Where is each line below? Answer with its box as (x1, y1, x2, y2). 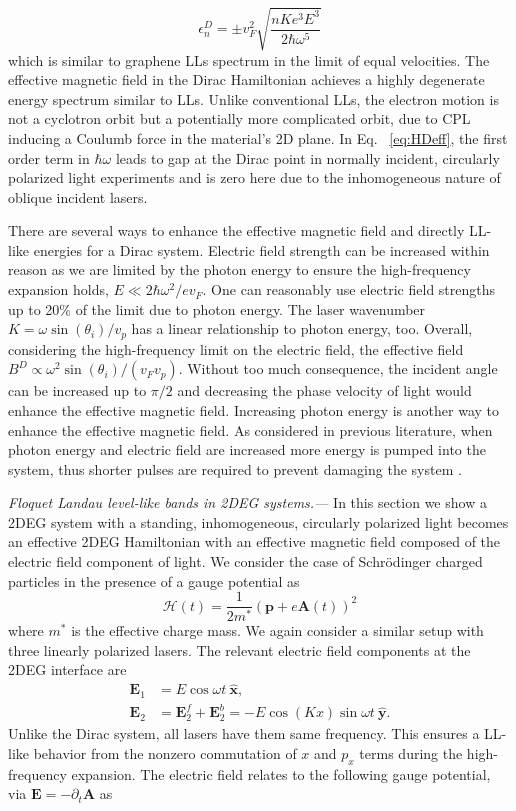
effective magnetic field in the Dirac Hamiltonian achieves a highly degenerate (8, 69, 485, 90)
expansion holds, (8, 279, 109, 300)
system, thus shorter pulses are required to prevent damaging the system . (8, 458, 462, 479)
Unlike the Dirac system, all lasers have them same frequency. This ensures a (8, 723, 480, 744)
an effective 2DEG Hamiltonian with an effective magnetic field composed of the (8, 531, 501, 552)
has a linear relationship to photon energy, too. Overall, (131, 318, 473, 339)
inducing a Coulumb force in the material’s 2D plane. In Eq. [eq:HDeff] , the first (8, 127, 508, 148)
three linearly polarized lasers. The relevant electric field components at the (8, 639, 471, 660)
